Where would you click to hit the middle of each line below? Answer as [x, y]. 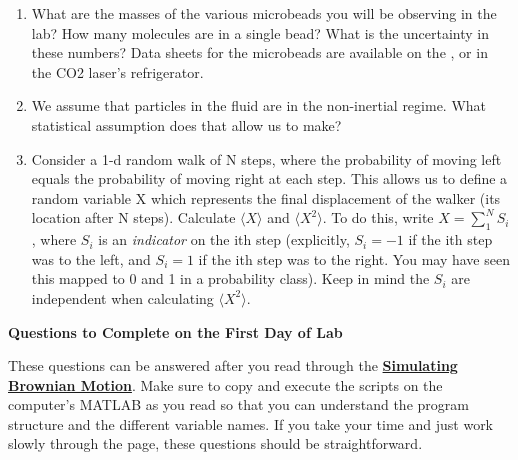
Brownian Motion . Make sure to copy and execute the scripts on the [225, 384]
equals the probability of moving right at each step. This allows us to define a [269, 178]
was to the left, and [91, 258]
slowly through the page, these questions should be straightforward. [215, 443]
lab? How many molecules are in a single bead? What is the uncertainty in [260, 32]
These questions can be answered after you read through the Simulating [233, 365]
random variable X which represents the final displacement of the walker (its [266, 197]
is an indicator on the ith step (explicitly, [224, 239]
